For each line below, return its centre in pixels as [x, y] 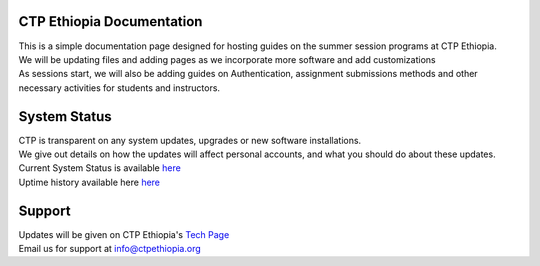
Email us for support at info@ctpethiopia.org [110, 249]
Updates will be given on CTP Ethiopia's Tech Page [124, 234]
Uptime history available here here [89, 182]
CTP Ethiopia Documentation [110, 21]
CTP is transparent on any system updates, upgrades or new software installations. [190, 140]
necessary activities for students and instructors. [119, 87]
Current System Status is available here [100, 168]
